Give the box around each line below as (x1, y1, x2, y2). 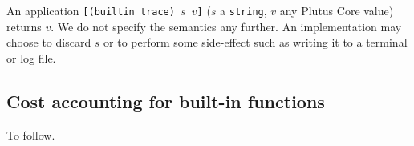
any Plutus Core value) (279, 2, 394, 18)
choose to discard (6, 34, 91, 51)
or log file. (6, 49, 56, 66)
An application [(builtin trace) (6, 2, 175, 18)
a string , (220, 2, 267, 18)
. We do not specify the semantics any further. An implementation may (51, 18, 402, 34)
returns (6, 18, 42, 34)
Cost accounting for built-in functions (6, 88, 325, 113)
